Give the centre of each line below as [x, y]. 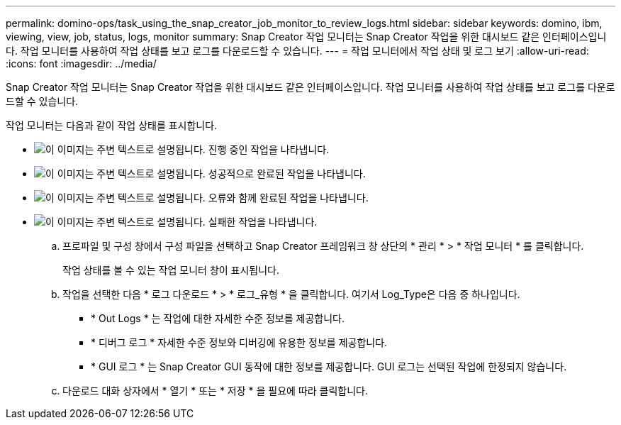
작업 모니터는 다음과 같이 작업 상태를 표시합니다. [112, 125]
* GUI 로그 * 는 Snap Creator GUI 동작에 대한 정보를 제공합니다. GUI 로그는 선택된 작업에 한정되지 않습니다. [329, 366]
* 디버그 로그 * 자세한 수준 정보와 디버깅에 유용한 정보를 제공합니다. [239, 342]
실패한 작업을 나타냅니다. [263, 222]
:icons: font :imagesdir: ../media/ [81, 64]
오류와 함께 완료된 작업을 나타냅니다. [288, 198]
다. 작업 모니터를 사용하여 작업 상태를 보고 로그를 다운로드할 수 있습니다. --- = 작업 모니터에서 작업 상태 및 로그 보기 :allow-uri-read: [297, 51]
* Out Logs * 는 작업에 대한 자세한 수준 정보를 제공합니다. [218, 318]
